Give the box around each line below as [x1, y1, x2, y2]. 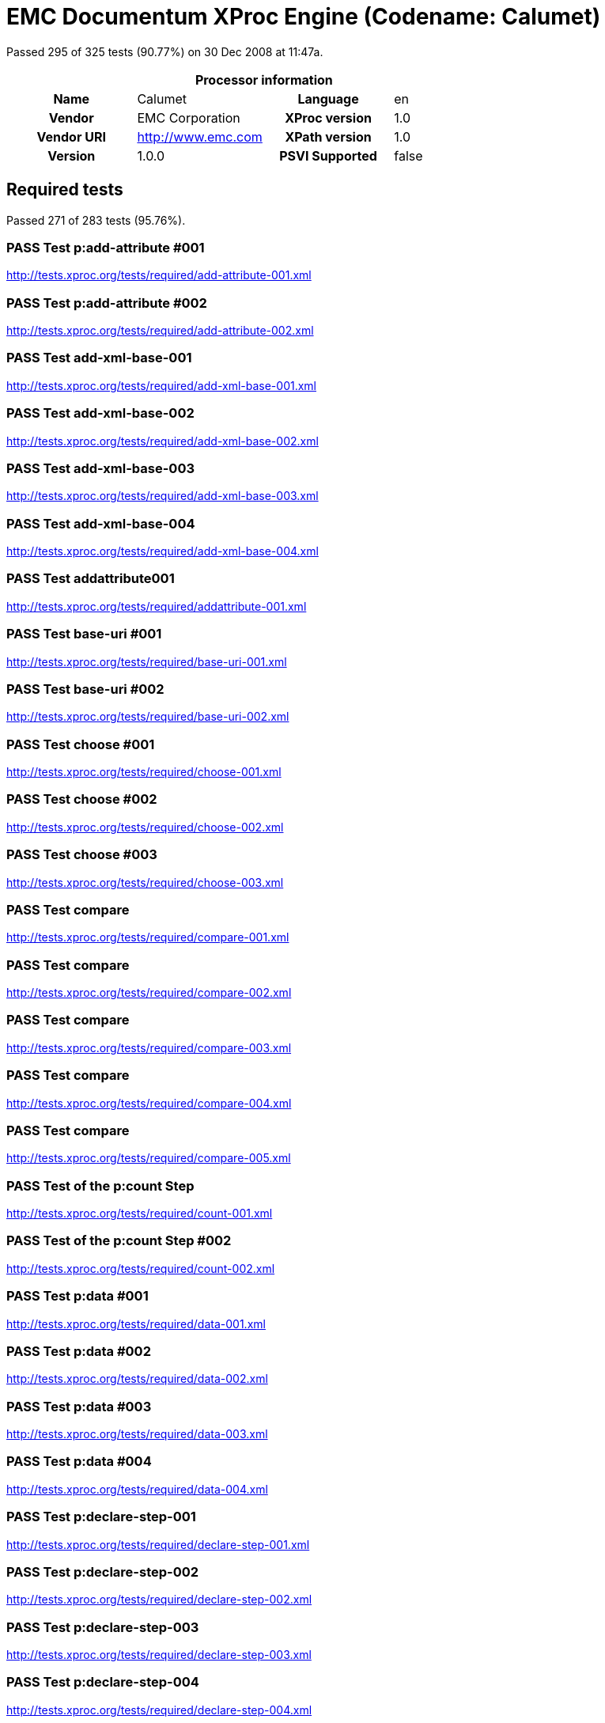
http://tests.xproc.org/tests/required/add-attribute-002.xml [6, 324, 314, 338]
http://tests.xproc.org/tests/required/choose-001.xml [6, 765, 282, 779]
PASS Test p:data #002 [6, 1342, 151, 1359]
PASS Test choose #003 [6, 846, 157, 863]
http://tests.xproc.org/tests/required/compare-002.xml [6, 986, 292, 1000]
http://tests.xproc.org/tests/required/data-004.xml [6, 1482, 268, 1496]
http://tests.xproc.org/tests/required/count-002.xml [6, 1261, 275, 1275]
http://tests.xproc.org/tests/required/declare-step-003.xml [6, 1648, 312, 1662]
